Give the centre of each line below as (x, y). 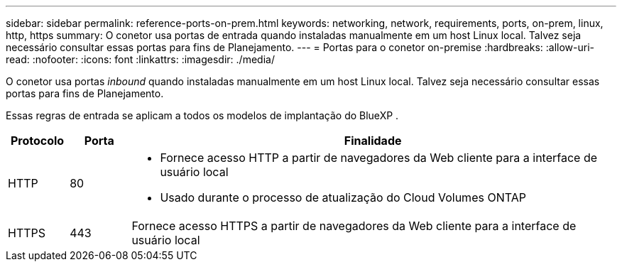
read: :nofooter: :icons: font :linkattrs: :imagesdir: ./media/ (140, 59)
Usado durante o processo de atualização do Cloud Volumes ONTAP (343, 197)
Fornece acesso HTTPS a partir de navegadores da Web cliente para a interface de (354, 226)
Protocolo (37, 141)
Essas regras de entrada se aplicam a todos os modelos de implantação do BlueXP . (202, 115)
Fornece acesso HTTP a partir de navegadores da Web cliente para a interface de (379, 158)
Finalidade (373, 141)
